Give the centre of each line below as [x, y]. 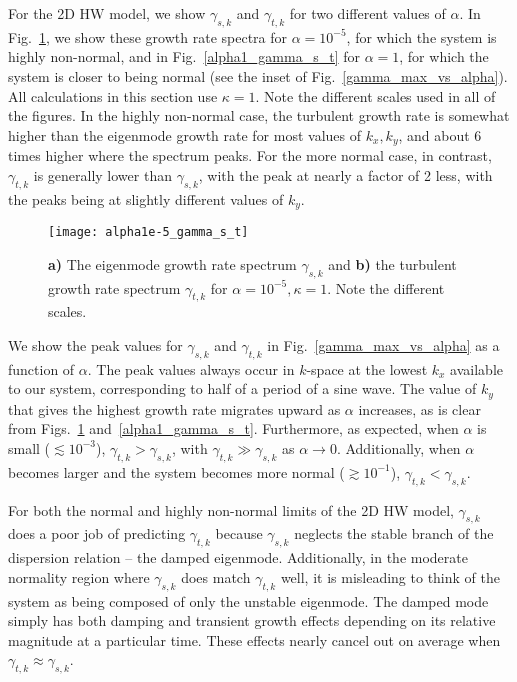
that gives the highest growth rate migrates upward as [174, 408]
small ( [29, 447]
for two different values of [367, 13]
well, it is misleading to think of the [390, 576]
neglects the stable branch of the [394, 533]
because [239, 533]
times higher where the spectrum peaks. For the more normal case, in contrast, [250, 155]
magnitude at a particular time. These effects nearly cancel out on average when [254, 639]
